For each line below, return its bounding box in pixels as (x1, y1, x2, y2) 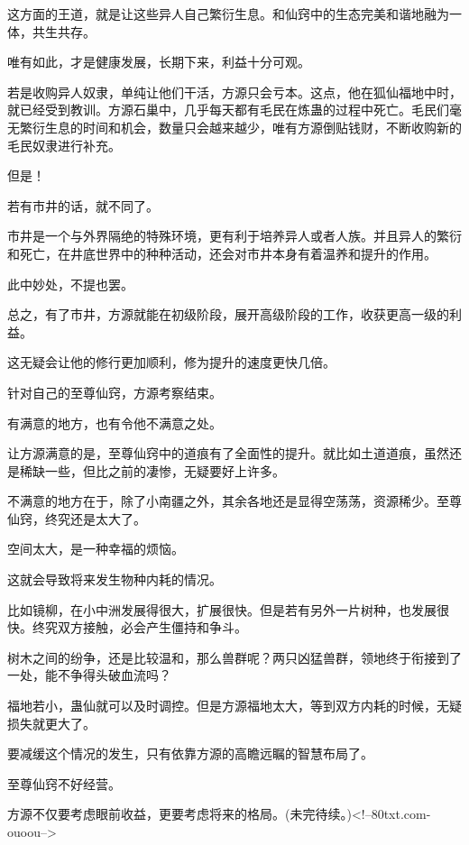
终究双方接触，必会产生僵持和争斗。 (32, 618, 247, 637)
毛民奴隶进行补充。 (7, 135, 121, 154)
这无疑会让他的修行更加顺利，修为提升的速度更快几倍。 (7, 353, 336, 372)
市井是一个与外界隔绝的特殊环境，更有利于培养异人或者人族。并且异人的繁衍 (7, 226, 462, 245)
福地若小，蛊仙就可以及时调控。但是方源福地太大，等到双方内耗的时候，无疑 (7, 696, 462, 715)
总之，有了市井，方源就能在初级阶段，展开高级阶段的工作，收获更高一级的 (7, 305, 449, 324)
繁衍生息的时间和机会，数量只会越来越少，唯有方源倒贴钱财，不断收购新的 (19, 117, 462, 136)
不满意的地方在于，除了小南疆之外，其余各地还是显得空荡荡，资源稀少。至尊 (7, 491, 462, 510)
